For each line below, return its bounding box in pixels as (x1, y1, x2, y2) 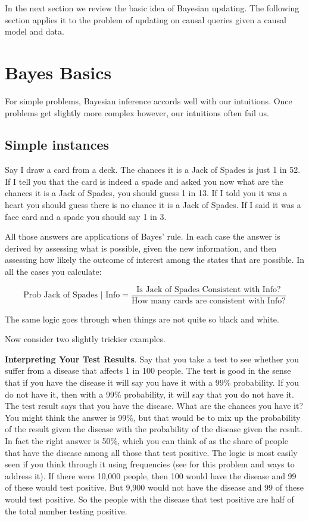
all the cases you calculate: (5, 265, 102, 278)
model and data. (5, 25, 64, 38)
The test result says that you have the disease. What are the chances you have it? (5, 399, 304, 412)
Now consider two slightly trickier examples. (5, 333, 166, 345)
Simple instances (5, 135, 109, 154)
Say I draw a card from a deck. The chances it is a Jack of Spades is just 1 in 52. (5, 163, 301, 176)
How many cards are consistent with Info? (132, 296, 286, 305)
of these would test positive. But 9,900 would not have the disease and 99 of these (5, 481, 304, 494)
